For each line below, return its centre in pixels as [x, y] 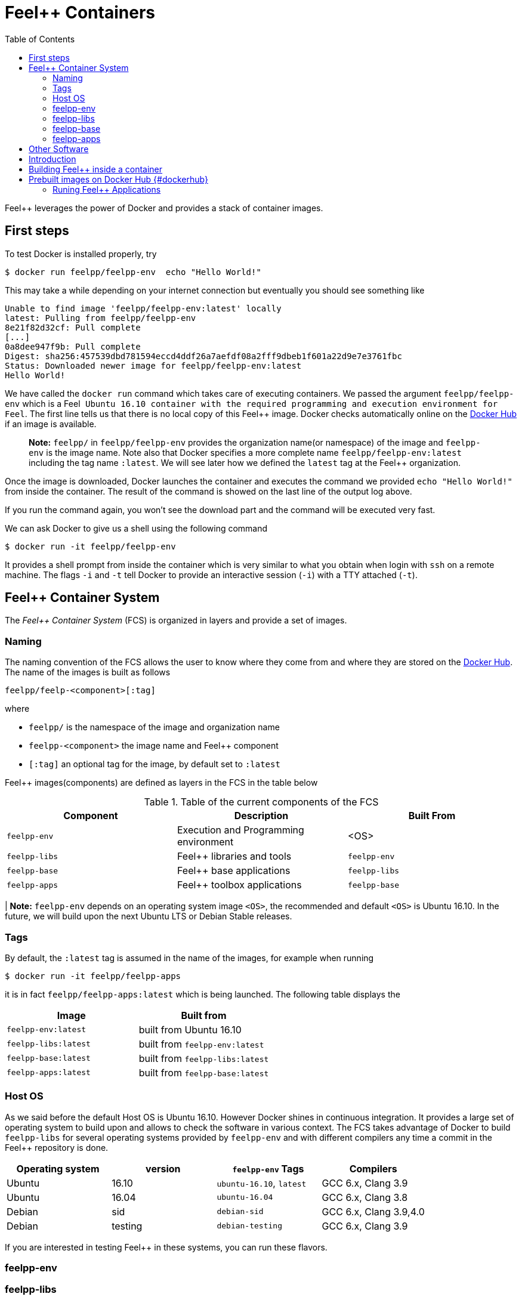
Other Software [59, 149]
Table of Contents [40, 39]
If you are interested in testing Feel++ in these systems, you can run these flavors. [166, 1247]
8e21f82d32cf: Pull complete [73, 327]
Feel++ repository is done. [57, 1147]
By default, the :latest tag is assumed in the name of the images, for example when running [189, 958]
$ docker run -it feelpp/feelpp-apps [93, 976]
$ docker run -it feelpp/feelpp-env [90, 546]
